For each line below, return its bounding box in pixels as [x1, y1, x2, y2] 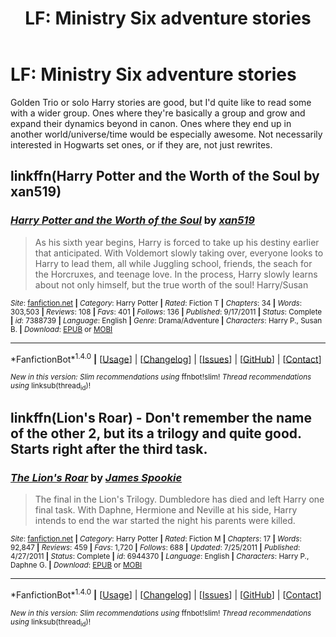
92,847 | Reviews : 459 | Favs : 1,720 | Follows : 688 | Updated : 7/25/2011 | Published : [10, 543, 301, 553]
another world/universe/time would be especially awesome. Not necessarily [10, 128, 323, 140]
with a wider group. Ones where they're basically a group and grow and [10, 107, 306, 119]
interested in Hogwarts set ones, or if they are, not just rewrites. [10, 138, 273, 151]
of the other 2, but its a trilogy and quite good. [10, 425, 302, 442]
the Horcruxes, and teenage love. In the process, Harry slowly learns [34, 268, 318, 280]
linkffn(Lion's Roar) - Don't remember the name [10, 410, 313, 426]
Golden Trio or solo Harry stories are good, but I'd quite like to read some [10, 96, 312, 108]
